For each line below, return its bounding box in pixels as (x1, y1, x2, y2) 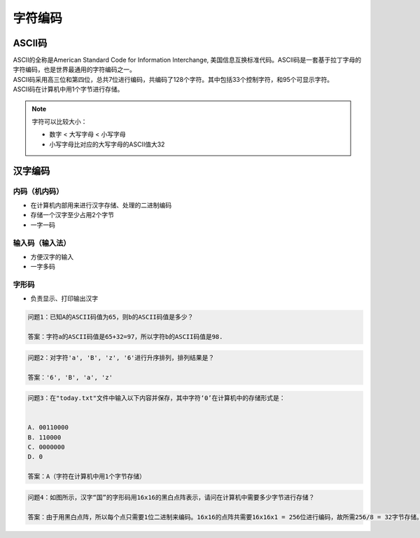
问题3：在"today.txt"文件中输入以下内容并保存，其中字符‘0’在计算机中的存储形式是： (27, 394, 286, 402)
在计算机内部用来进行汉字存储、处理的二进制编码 (30, 200, 171, 209)
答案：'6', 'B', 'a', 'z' (27, 373, 113, 381)
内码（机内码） (13, 186, 64, 196)
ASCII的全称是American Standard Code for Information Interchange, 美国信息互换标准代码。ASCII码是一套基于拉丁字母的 (13, 56, 362, 64)
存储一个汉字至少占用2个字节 (30, 211, 115, 219)
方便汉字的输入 (30, 252, 73, 261)
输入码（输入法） (13, 238, 71, 248)
